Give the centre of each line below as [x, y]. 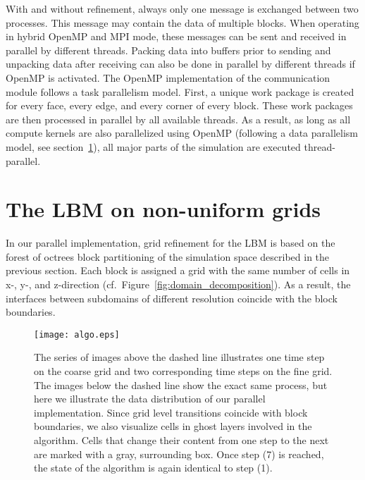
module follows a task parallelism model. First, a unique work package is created [180, 91]
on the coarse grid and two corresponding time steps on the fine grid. [183, 371]
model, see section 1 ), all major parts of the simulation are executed [153, 146]
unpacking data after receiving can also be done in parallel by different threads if [180, 64]
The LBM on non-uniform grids [163, 209]
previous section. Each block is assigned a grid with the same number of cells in [178, 270]
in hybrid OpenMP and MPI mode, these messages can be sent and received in [176, 36]
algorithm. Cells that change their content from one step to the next [181, 440]
